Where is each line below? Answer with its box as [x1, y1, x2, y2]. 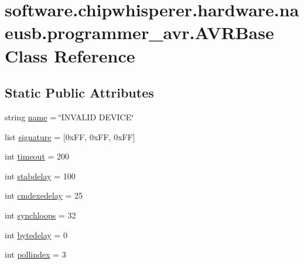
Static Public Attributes [5, 84, 154, 102]
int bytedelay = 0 [5, 228, 67, 241]
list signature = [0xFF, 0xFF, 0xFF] [5, 130, 135, 143]
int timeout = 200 [5, 150, 70, 162]
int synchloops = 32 [5, 209, 76, 221]
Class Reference [5, 43, 135, 67]
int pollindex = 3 [5, 248, 66, 260]
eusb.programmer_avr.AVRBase [5, 20, 274, 44]
